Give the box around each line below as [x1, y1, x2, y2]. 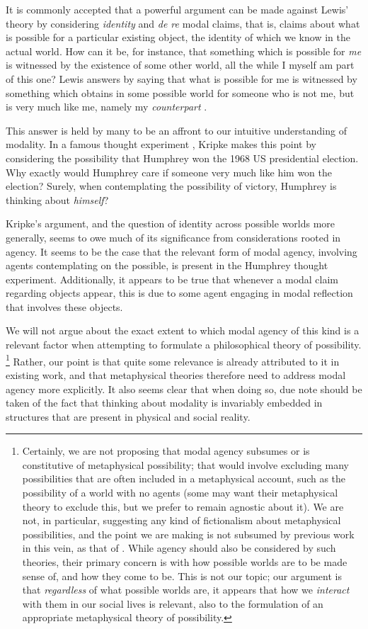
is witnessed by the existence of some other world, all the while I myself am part [6, 57, 355, 72]
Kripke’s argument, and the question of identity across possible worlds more [6, 216, 335, 231]
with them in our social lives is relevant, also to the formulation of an [22, 596, 323, 611]
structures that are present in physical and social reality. [6, 409, 251, 424]
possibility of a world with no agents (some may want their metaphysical [22, 485, 338, 500]
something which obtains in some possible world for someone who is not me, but [6, 85, 355, 100]
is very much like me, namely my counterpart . [6, 99, 207, 114]
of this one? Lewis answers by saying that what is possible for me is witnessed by [6, 71, 357, 86]
